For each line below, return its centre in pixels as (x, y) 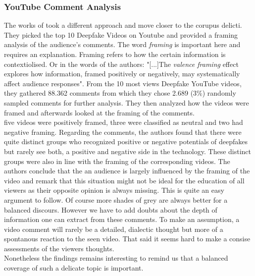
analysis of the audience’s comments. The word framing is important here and (122, 44)
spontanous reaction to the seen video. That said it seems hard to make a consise (127, 239)
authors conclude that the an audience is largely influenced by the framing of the (127, 171)
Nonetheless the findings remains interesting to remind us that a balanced (116, 258)
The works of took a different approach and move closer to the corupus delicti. (123, 25)
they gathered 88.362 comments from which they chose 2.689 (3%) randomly (120, 93)
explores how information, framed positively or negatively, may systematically (122, 74)
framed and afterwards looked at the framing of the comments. (99, 112)
